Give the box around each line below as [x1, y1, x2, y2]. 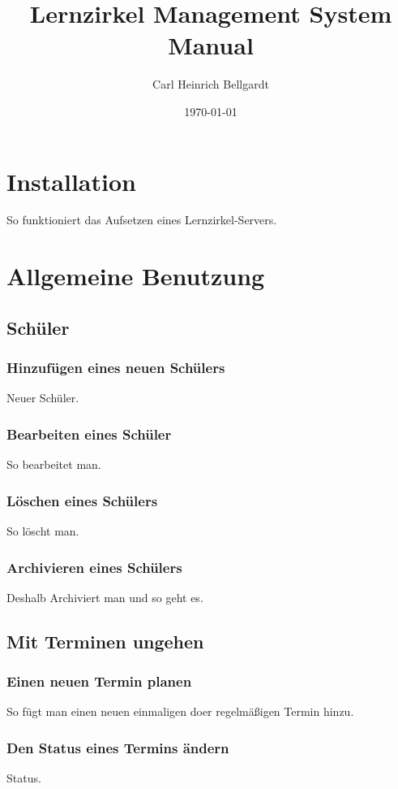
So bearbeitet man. [6, 456, 101, 473]
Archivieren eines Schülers [6, 557, 182, 577]
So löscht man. [6, 522, 79, 540]
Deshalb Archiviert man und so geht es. [6, 588, 203, 605]
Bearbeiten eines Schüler [6, 423, 172, 444]
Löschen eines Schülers [6, 490, 158, 510]
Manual [168, 28, 254, 62]
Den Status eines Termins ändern [6, 737, 229, 757]
